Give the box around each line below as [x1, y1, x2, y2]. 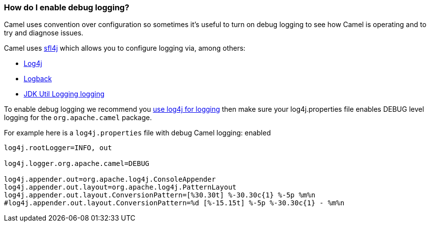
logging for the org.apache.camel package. [4, 113, 152, 122]
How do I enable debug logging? [4, 2, 130, 12]
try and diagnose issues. [4, 29, 84, 37]
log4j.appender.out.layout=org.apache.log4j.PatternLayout [4, 183, 237, 192]
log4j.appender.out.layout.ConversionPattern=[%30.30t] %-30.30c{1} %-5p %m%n [4, 191, 316, 199]
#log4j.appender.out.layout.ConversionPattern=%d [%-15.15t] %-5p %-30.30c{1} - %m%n [4, 199, 345, 207]
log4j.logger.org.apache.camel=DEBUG [4, 160, 150, 168]
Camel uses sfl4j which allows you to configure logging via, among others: [4, 44, 246, 53]
